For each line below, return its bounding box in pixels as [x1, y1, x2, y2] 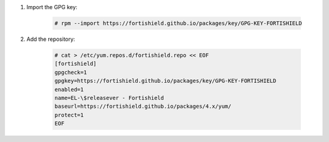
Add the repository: [26, 35, 76, 43]
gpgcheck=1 [54, 69, 87, 76]
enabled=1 [54, 86, 84, 93]
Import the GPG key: [26, 4, 77, 10]
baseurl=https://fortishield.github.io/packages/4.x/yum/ [54, 103, 232, 110]
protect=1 [54, 112, 84, 118]
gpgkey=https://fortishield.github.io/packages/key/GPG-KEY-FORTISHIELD [54, 77, 277, 85]
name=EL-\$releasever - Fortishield [54, 94, 164, 101]
